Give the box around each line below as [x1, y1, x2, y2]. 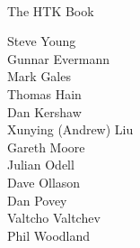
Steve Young [7, 32, 76, 51]
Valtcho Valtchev [7, 208, 101, 227]
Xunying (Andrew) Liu [7, 120, 134, 139]
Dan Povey [7, 190, 67, 209]
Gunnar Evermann [7, 49, 109, 68]
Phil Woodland [7, 225, 91, 244]
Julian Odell [7, 155, 74, 174]
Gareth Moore [7, 137, 85, 156]
